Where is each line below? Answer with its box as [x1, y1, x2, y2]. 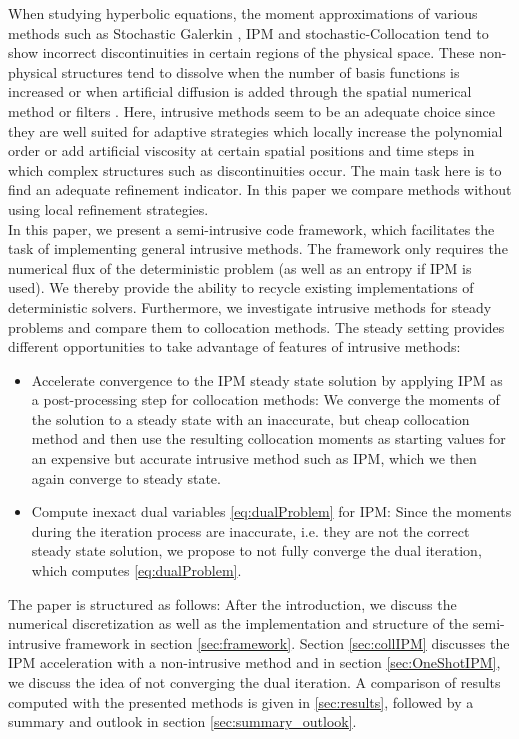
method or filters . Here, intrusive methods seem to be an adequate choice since [8, 100, 495, 121]
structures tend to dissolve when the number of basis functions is [61, 61, 460, 82]
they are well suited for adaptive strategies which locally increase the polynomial [8, 120, 503, 141]
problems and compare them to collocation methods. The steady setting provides [8, 316, 505, 337]
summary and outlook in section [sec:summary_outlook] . [8, 711, 357, 732]
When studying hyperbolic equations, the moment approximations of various [8, 3, 478, 23]
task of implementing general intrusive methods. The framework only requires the [8, 238, 508, 259]
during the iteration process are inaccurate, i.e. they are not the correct [31, 520, 470, 541]
